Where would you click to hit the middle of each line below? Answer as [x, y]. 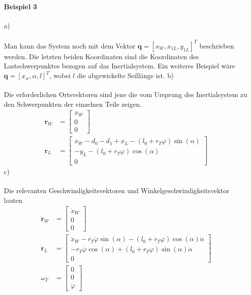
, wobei [60, 75]
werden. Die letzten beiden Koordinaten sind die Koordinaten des [101, 56]
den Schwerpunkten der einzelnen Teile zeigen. [73, 104]
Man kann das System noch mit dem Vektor [70, 45]
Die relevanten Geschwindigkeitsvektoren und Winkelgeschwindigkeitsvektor [117, 190]
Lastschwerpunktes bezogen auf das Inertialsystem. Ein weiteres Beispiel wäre [120, 66]
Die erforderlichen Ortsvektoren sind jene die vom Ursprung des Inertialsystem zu [126, 94]
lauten [13, 200]
